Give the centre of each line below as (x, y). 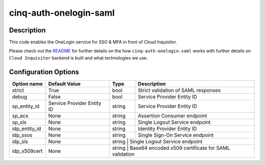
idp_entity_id (26, 129)
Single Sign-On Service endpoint (176, 135)
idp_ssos (22, 135)
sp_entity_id (26, 106)
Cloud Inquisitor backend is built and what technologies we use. (79, 58)
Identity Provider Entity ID (167, 129)
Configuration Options (44, 72)
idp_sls (20, 141)
